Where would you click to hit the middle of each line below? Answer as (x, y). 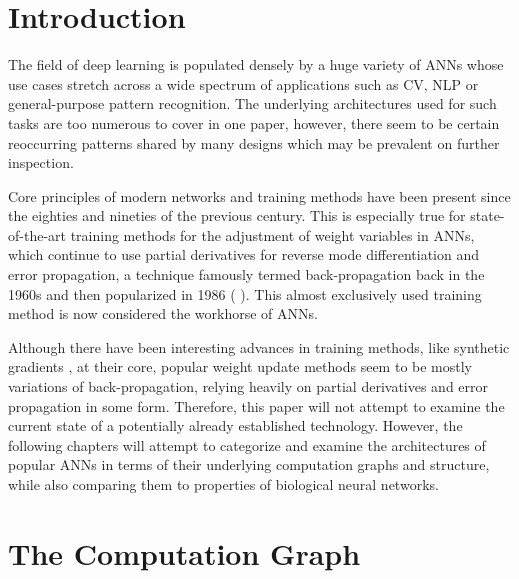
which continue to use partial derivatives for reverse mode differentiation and (244, 254)
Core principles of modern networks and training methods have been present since (259, 195)
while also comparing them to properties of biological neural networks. (223, 484)
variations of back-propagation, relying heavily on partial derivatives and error (248, 386)
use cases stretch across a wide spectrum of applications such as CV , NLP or (243, 83)
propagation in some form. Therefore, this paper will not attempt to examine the (256, 405)
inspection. (41, 162)
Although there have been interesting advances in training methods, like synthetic (259, 346)
